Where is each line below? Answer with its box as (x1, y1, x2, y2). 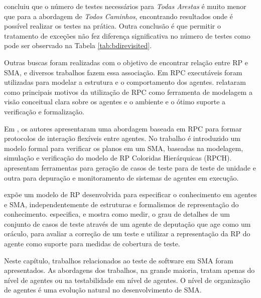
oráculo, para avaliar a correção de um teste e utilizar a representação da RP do (4, 228, 250, 239)
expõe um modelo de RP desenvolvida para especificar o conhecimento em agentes (4, 189, 257, 200)
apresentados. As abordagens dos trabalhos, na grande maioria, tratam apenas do (4, 265, 255, 275)
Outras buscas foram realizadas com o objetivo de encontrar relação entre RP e (4, 57, 248, 67)
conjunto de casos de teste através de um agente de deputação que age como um (4, 218, 251, 229)
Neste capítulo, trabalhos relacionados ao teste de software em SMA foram (4, 255, 233, 265)
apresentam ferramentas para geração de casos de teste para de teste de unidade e (4, 162, 256, 173)
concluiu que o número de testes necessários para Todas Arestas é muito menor (4, 1, 246, 11)
